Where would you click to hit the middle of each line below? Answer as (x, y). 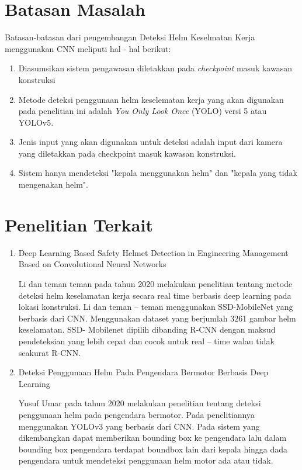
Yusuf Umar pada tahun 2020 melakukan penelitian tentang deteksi (140, 403)
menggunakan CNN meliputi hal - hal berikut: (88, 48)
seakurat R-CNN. (50, 352)
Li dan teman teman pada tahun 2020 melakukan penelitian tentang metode (155, 283)
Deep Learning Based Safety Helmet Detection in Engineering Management (153, 252)
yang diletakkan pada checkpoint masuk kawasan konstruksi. (127, 153)
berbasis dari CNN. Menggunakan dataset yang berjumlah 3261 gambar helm (157, 318)
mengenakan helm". (53, 184)
